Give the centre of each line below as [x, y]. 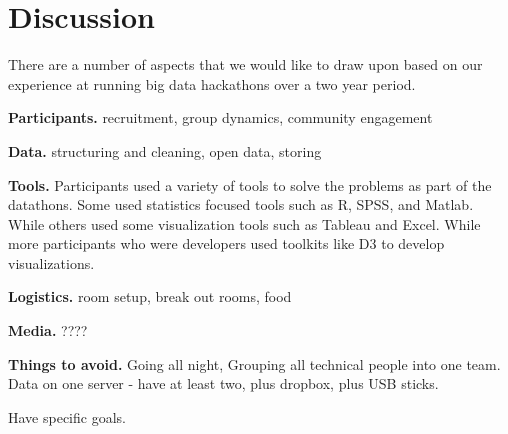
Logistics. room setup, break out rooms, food [150, 296]
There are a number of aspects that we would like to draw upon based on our [245, 64]
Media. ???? [48, 330]
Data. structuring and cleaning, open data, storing [165, 150]
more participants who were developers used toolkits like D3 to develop [226, 243]
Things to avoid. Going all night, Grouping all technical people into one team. [254, 363]
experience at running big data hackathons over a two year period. [212, 83]
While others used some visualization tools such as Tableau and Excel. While [244, 223]
